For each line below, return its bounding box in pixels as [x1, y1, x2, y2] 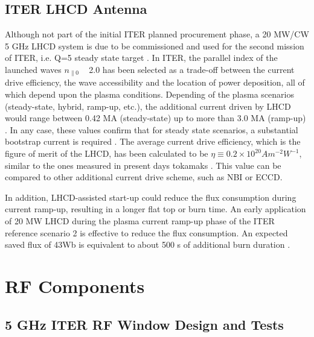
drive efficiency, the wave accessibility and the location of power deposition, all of [5, 76, 305, 89]
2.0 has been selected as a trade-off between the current [89, 63, 295, 75]
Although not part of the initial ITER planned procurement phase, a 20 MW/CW [5, 28, 309, 40]
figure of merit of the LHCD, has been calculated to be [5, 147, 208, 159]
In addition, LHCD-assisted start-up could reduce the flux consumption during [5, 191, 296, 203]
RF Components [5, 273, 145, 298]
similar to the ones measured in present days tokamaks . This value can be [5, 159, 281, 171]
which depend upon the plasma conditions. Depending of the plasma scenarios [5, 88, 294, 101]
